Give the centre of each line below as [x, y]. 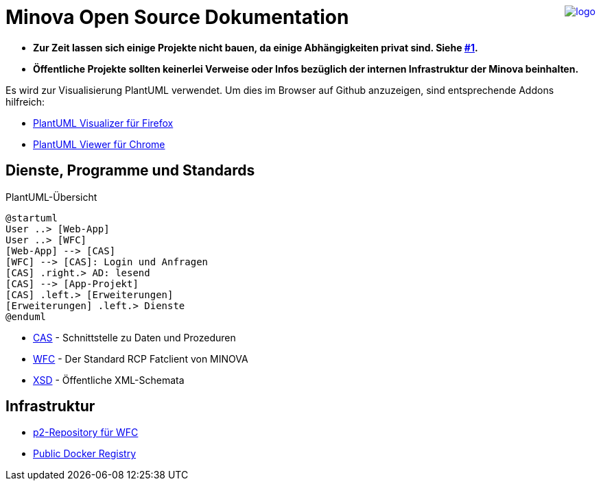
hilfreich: [25, 101]
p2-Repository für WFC [86, 433]
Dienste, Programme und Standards [130, 171]
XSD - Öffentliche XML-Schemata [109, 380]
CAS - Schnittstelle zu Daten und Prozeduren [134, 337]
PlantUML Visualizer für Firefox [103, 123]
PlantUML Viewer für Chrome [99, 144]
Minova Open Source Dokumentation [177, 17]
